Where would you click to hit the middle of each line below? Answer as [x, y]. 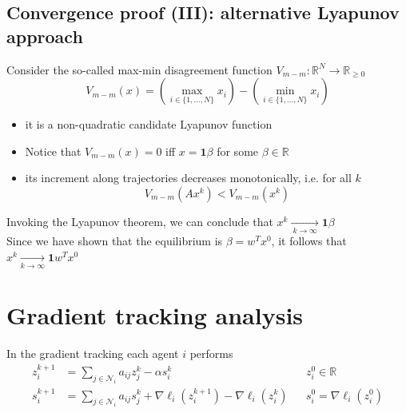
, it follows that [309, 241]
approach [45, 36]
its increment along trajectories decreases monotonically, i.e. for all [188, 178]
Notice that [53, 151]
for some [238, 151]
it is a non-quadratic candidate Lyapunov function [149, 124]
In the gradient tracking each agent [93, 353]
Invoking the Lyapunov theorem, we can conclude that [140, 221]
